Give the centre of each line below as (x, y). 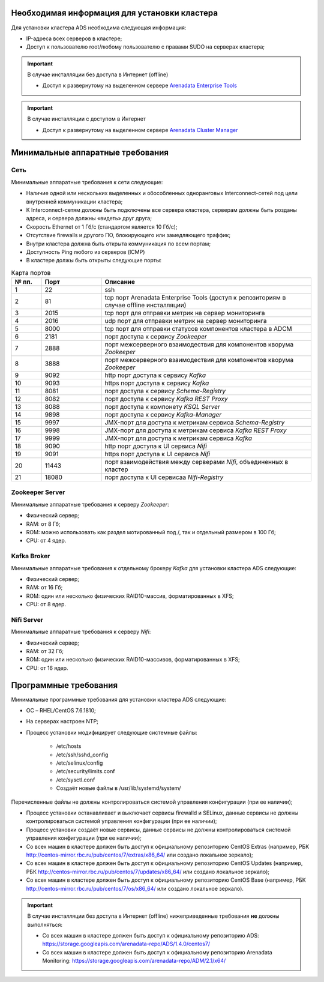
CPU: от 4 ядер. (46, 541)
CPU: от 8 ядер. (46, 604)
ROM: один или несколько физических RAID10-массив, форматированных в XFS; (130, 596)
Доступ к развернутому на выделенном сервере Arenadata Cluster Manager (140, 130)
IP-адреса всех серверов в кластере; (74, 38)
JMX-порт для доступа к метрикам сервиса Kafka (178, 438)
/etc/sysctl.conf (76, 780)
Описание (120, 282)
